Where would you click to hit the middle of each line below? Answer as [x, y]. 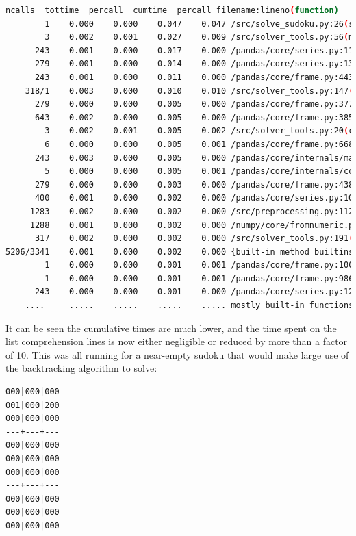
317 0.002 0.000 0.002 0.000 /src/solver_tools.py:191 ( [194, 239]
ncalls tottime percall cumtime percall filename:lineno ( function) [172, 10]
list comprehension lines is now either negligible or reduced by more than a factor [177, 341]
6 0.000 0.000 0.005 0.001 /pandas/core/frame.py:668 [199, 144]
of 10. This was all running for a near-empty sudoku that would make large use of [177, 354]
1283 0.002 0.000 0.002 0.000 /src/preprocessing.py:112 [192, 211]
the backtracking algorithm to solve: [81, 368]
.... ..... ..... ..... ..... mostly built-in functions [189, 306]
